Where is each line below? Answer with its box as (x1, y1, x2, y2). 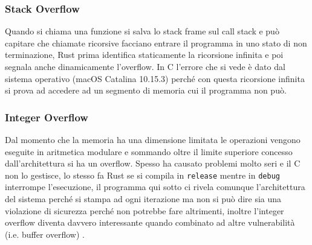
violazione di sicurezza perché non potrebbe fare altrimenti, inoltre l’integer (5, 204, 284, 217)
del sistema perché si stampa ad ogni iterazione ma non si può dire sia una (5, 192, 282, 205)
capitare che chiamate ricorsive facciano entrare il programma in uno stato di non (5, 36, 307, 49)
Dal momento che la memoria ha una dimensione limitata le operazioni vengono (5, 133, 301, 145)
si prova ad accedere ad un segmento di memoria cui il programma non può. (5, 84, 287, 97)
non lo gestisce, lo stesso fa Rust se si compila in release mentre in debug (5, 168, 280, 181)
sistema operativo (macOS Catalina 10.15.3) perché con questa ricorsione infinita (5, 72, 305, 84)
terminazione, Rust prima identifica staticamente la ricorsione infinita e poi (5, 48, 284, 61)
